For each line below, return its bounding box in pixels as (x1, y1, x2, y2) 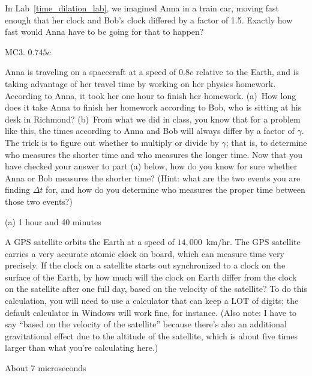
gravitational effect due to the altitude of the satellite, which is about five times (5, 329, 298, 342)
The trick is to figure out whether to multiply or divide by (5, 136, 219, 148)
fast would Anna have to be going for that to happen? (5, 25, 204, 38)
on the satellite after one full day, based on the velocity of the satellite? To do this (5, 282, 307, 295)
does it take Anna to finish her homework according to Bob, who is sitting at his (5, 101, 302, 114)
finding (5, 183, 31, 196)
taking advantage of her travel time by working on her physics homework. (5, 77, 276, 89)
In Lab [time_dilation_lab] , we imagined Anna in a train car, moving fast (5, 2, 279, 14)
